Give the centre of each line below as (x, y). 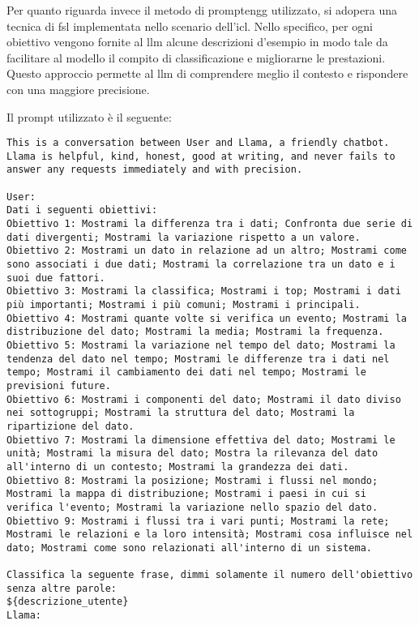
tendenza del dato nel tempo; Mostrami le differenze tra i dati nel (198, 359)
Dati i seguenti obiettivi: (82, 210)
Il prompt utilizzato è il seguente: (89, 116)
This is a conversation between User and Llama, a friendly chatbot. (198, 143)
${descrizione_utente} (68, 602)
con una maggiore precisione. (78, 89)
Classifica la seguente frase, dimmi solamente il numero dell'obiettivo (210, 575)
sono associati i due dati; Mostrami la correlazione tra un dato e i (201, 265)
